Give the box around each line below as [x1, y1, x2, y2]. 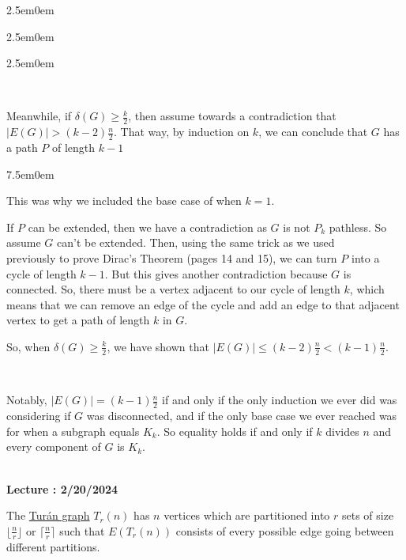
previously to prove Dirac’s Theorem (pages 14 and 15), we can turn [6, 250, 337, 266]
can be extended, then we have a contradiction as [28, 218, 267, 235]
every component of [6, 438, 101, 455]
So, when [6, 338, 51, 354]
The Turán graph [6, 507, 90, 524]
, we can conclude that [258, 123, 368, 140]
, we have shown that [107, 338, 209, 354]
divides [325, 422, 359, 439]
